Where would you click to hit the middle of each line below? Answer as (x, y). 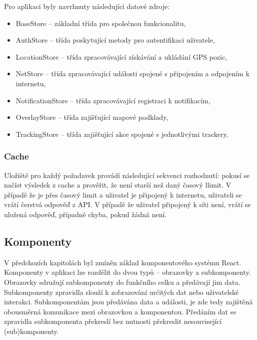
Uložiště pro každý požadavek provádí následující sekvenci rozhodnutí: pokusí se (127, 175)
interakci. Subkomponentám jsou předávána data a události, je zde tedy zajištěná (128, 302)
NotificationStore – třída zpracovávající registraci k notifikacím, (113, 100)
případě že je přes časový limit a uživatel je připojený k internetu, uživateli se (123, 194)
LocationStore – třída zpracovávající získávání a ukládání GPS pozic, (121, 56)
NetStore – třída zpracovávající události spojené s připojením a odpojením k (132, 73)
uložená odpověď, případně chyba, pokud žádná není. (85, 214)
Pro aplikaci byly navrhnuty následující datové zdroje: (87, 6)
